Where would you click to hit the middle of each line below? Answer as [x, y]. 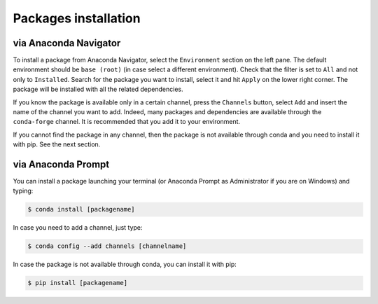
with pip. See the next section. [57, 144]
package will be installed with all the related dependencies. [98, 89]
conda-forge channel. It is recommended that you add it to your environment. [127, 122]
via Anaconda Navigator [67, 43]
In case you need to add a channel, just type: [78, 228]
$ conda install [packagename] [82, 209]
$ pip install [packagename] [78, 283]
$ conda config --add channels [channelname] [107, 246]
